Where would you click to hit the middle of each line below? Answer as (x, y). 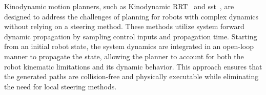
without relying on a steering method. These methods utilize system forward (124, 26)
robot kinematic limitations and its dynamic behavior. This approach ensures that (133, 66)
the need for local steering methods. (60, 86)
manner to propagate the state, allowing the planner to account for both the (124, 56)
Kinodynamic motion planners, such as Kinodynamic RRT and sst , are (119, 6)
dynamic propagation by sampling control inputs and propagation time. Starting (131, 36)
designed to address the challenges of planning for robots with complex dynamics (131, 16)
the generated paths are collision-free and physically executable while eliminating (131, 76)
